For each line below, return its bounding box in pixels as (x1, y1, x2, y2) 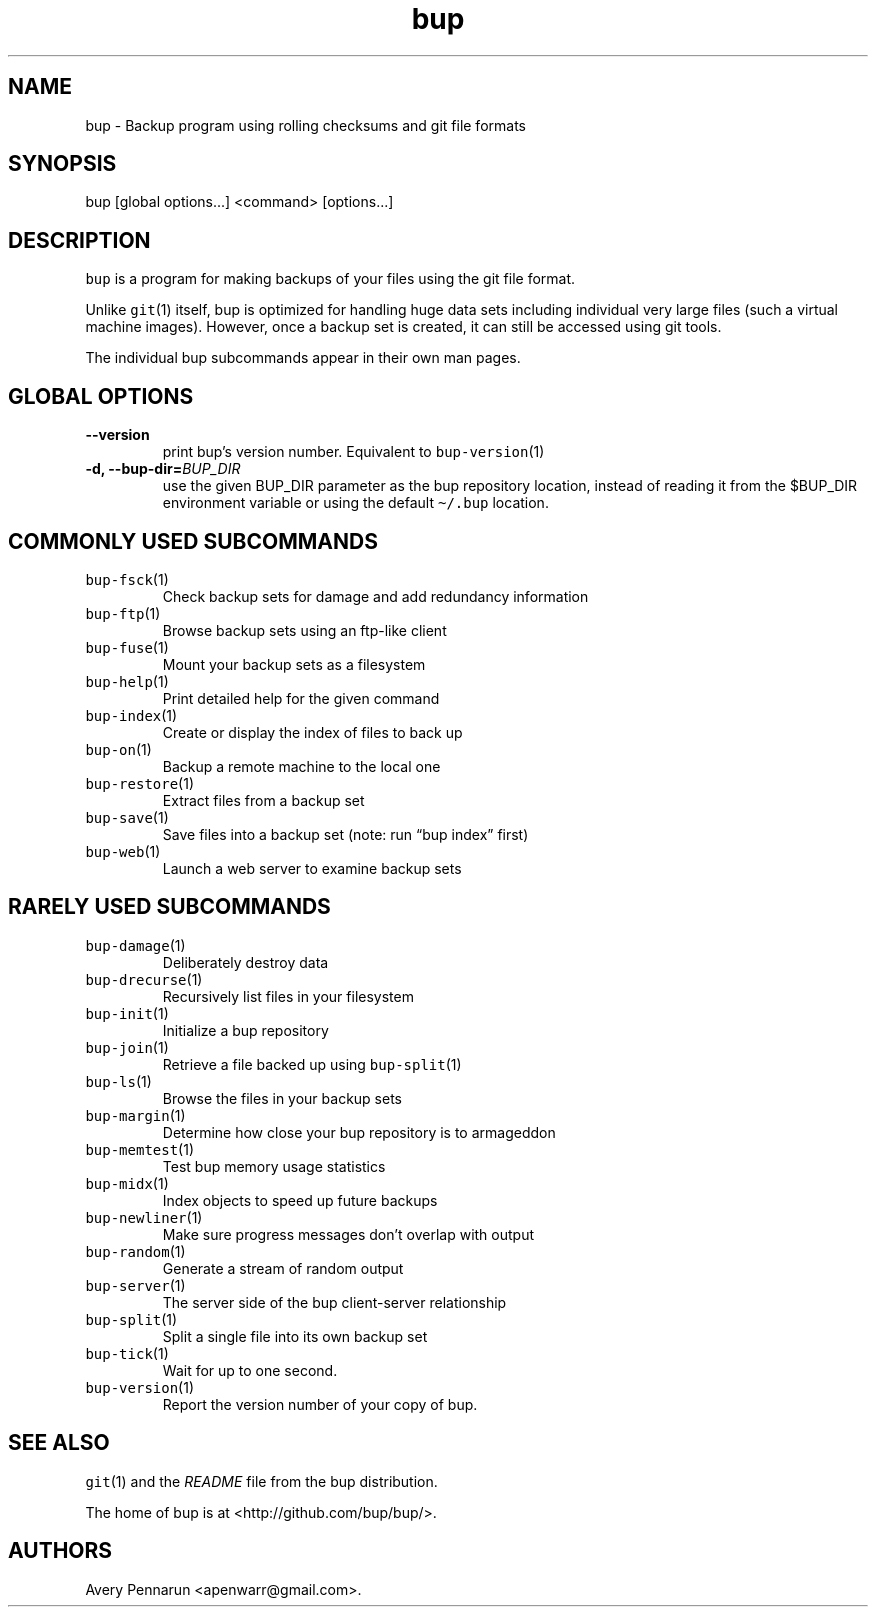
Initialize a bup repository (162, 1021, 329, 1039)
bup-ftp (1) (85, 604, 161, 622)
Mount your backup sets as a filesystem (162, 655, 426, 673)
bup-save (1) (85, 808, 169, 826)
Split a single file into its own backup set (162, 1327, 428, 1345)
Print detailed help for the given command (162, 689, 440, 707)
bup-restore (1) (85, 774, 195, 792)
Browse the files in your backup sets (162, 1089, 402, 1107)
